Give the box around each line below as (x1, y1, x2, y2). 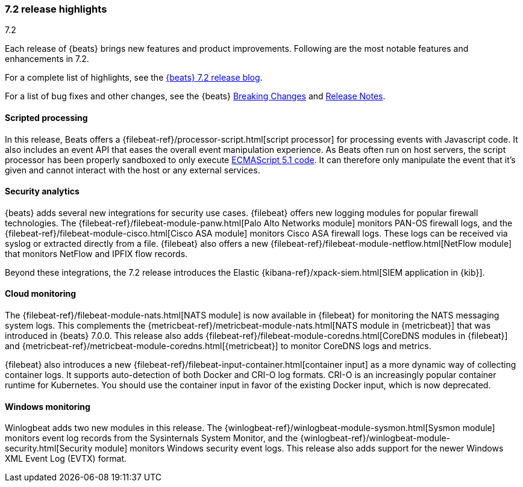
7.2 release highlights (5, 3, 107, 15)
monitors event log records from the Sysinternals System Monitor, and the (5, 433, 298, 444)
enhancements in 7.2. (5, 54, 89, 64)
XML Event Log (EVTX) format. (5, 453, 127, 464)
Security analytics (5, 186, 80, 197)
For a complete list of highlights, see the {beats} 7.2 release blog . (5, 72, 263, 83)
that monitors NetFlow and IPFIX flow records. (5, 248, 188, 259)
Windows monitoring (5, 401, 90, 412)
